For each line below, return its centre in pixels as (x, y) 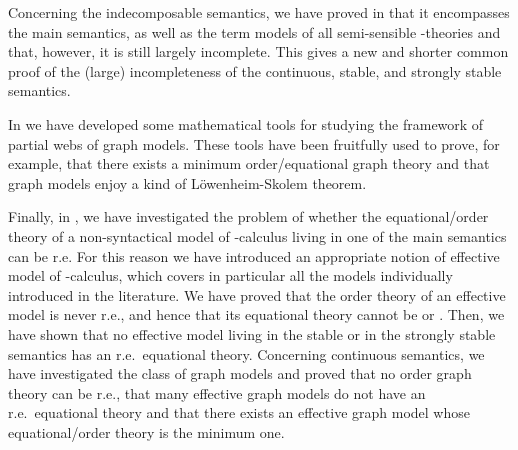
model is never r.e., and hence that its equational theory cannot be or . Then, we (256, 314)
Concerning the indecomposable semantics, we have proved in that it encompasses (259, 12)
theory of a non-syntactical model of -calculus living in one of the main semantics (257, 235)
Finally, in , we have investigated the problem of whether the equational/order (248, 216)
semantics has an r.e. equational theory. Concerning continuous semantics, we (246, 353)
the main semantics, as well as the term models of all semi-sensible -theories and (254, 31)
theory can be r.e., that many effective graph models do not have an (217, 392)
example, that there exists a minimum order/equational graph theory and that (249, 163)
